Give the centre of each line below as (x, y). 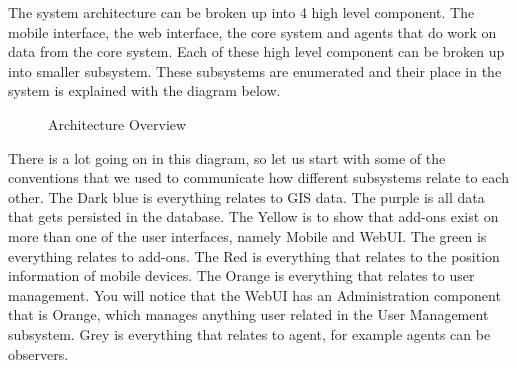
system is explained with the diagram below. (144, 90)
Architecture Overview (117, 123)
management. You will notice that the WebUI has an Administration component (254, 294)
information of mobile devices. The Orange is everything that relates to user (241, 275)
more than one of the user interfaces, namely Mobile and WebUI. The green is (247, 235)
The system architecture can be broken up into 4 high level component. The (241, 12)
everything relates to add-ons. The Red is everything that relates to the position (254, 255)
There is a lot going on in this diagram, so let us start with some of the (227, 157)
